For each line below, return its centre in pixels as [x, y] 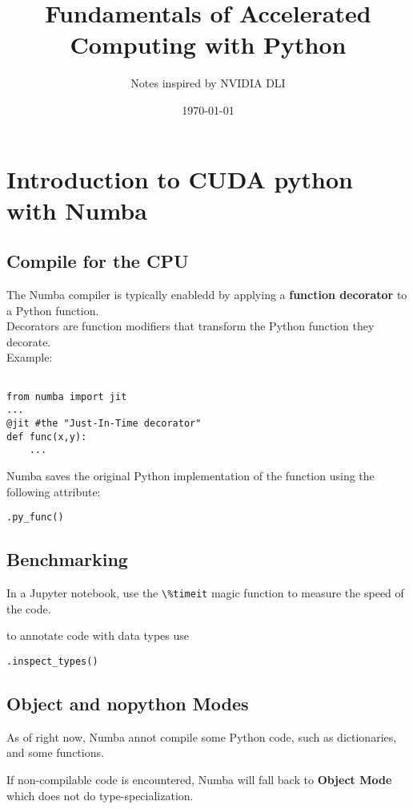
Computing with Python [208, 44]
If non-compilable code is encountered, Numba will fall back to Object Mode [199, 779]
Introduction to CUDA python [180, 178]
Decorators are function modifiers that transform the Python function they [190, 326]
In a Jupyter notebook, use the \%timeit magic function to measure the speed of [205, 593]
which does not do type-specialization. [100, 795]
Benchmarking [67, 559]
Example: [30, 357]
